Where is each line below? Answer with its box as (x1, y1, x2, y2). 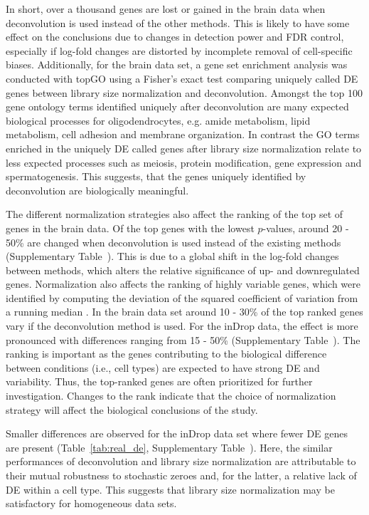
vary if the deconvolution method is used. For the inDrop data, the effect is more (6, 318, 358, 333)
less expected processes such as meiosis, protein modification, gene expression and (6, 155, 362, 170)
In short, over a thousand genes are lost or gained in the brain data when (6, 1, 326, 16)
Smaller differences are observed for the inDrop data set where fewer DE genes (6, 426, 348, 441)
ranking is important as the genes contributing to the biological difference (6, 346, 327, 361)
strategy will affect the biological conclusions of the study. (6, 402, 258, 417)
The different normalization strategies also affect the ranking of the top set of (6, 207, 343, 222)
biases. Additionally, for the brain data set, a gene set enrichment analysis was (6, 57, 348, 72)
